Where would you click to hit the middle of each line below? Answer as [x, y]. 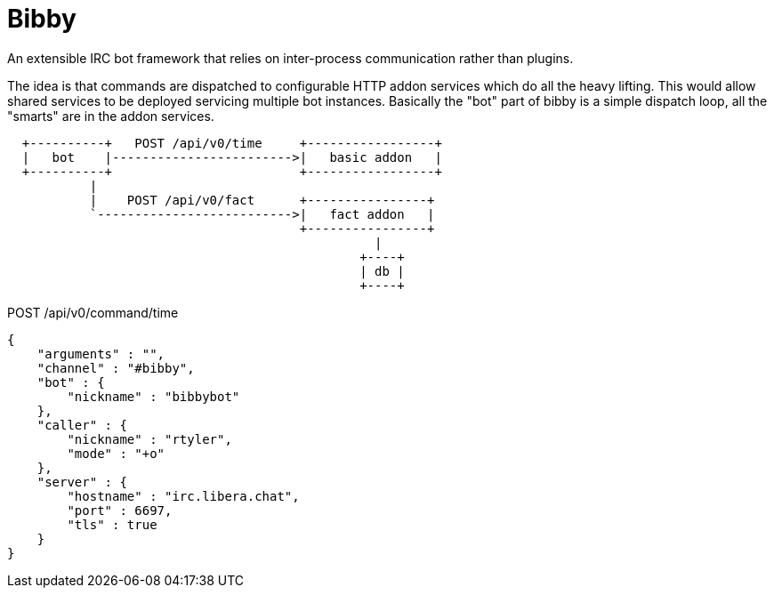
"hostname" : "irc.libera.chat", [183, 496]
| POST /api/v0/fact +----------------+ [262, 200]
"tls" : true [112, 524]
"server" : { [82, 482]
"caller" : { [82, 425]
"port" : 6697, [120, 510]
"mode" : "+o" [116, 453]
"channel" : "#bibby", [116, 368]
